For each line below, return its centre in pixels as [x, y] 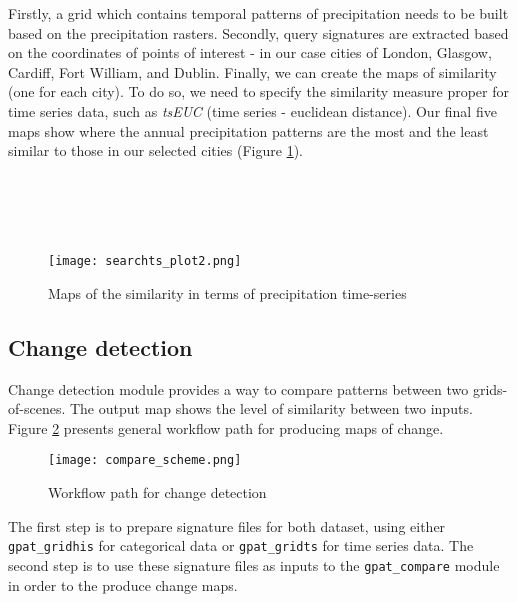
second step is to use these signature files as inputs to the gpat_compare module [254, 564]
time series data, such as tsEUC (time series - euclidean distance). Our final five [252, 110]
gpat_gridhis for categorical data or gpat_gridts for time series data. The [241, 545]
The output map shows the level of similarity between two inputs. [271, 408]
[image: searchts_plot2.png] [145, 261]
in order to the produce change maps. [123, 584]
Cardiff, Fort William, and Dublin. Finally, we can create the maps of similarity [252, 71]
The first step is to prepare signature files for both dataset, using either [227, 525]
